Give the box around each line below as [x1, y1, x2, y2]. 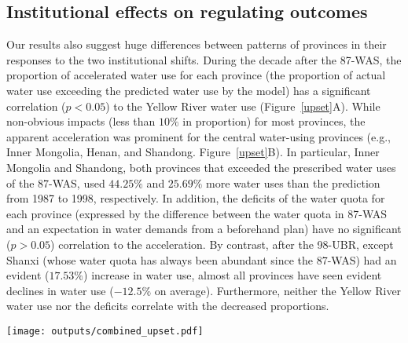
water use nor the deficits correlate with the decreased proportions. [6, 297, 329, 314]
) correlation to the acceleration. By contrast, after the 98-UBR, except [50, 235, 394, 252]
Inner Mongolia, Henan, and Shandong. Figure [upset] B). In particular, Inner [6, 144, 380, 160]
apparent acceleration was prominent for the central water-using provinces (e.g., [6, 128, 391, 144]
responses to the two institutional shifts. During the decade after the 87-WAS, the [6, 51, 402, 68]
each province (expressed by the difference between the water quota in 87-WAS [6, 205, 388, 221]
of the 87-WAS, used [6, 174, 105, 191]
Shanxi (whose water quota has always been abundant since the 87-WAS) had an [6, 251, 397, 268]
